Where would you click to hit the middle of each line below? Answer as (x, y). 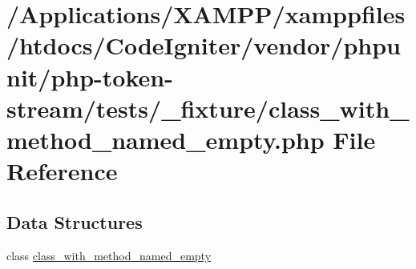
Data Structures (75, 221)
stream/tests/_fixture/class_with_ (208, 108)
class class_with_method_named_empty (109, 255)
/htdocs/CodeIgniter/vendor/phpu (204, 45)
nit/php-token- (90, 76)
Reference (62, 171)
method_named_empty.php (166, 139)
